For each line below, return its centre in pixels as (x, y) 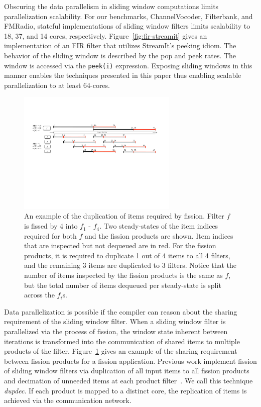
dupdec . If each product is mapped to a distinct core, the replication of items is (125, 390)
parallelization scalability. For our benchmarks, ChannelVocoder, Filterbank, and (128, 16)
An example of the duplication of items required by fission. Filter (124, 216)
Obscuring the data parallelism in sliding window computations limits (111, 6)
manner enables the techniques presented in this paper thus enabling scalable (123, 75)
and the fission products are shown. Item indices (159, 235)
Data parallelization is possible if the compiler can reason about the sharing (121, 311)
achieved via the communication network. (68, 400)
